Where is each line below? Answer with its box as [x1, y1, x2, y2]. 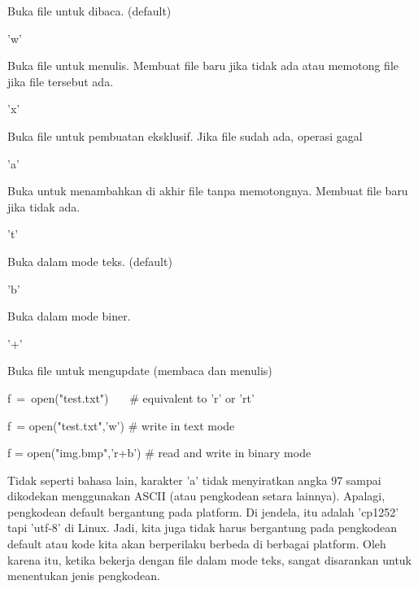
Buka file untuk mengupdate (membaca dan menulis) [7, 362, 272, 379]
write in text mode [141, 417, 235, 434]
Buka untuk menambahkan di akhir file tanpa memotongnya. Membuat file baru [7, 182, 408, 199]
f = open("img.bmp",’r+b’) [7, 444, 142, 461]
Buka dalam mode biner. [7, 308, 131, 325]
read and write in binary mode [158, 444, 311, 461]
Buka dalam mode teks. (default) [7, 252, 172, 269]
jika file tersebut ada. [7, 72, 114, 89]
